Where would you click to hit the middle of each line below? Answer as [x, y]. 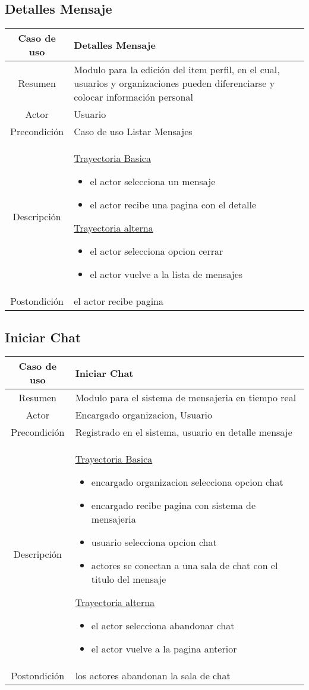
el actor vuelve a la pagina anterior [164, 649]
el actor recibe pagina [119, 301]
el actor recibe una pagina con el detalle [173, 205]
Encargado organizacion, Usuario [144, 415]
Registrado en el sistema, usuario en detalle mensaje [184, 432]
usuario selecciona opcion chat [154, 542]
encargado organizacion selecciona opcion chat [187, 482]
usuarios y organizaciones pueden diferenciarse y [174, 83]
